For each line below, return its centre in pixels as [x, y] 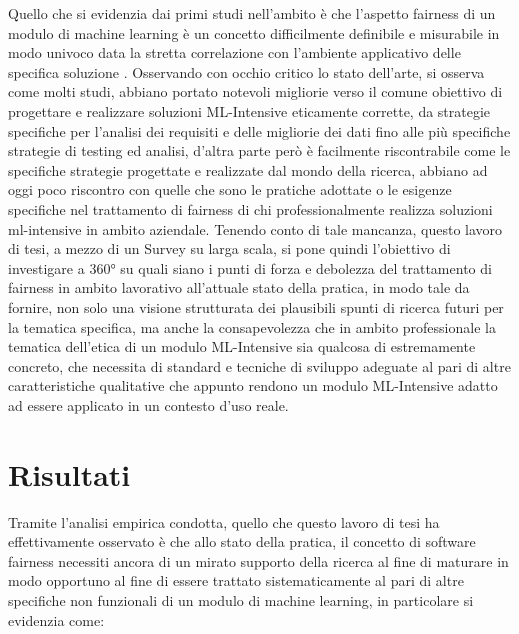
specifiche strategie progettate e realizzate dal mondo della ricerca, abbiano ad [248, 169]
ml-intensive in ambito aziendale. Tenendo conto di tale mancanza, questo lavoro [255, 228]
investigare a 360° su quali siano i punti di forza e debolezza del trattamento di [250, 267]
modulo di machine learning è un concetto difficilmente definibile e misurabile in [254, 32]
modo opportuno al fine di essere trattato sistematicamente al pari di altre [236, 580]
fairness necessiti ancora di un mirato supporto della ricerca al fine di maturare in [258, 560]
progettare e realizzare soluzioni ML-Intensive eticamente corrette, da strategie [249, 110]
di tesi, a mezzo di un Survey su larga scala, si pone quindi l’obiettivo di [229, 248]
